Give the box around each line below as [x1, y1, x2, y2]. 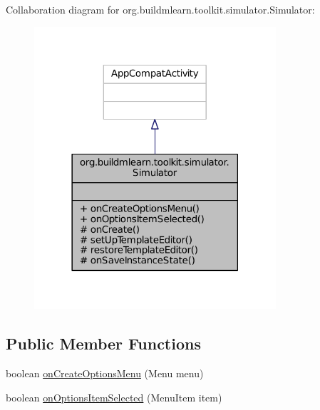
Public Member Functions [6, 332, 201, 354]
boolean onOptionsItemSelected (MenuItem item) [6, 389, 222, 404]
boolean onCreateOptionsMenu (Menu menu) [6, 366, 204, 381]
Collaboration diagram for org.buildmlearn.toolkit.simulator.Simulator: [6, 2, 315, 16]
